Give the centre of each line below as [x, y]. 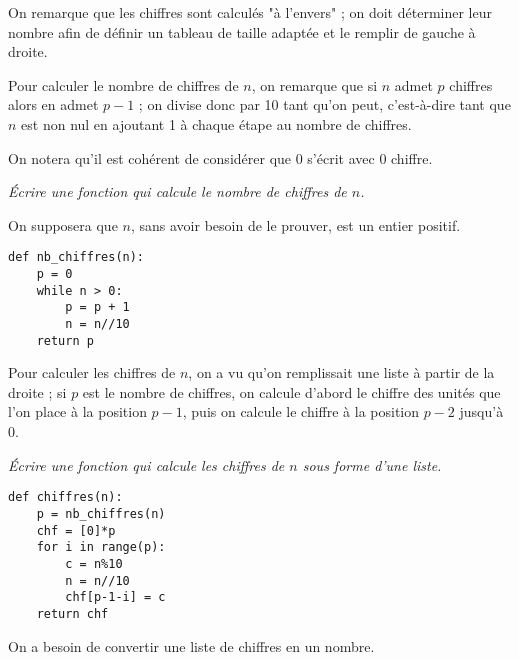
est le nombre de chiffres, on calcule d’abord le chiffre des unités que [291, 391]
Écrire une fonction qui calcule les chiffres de [146, 464]
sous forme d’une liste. [372, 464]
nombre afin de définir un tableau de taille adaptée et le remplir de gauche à [242, 31]
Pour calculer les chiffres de [92, 372]
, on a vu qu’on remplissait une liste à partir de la [341, 372]
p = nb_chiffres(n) [101, 513]
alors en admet [53, 104]
